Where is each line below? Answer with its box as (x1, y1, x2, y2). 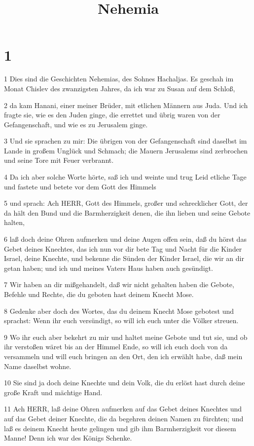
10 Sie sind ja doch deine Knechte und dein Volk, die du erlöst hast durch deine (4, 377, 245, 388)
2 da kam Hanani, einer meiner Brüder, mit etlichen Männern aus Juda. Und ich (4, 100, 248, 110)
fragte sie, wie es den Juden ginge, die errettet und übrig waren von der (4, 110, 220, 120)
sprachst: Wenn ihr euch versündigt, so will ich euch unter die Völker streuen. (4, 315, 239, 326)
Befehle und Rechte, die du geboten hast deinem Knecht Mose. (4, 289, 194, 299)
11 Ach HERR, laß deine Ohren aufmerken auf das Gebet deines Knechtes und (4, 404, 242, 414)
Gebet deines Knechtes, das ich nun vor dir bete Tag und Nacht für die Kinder (4, 243, 242, 254)
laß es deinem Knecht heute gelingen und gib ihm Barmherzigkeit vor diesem (4, 423, 236, 433)
